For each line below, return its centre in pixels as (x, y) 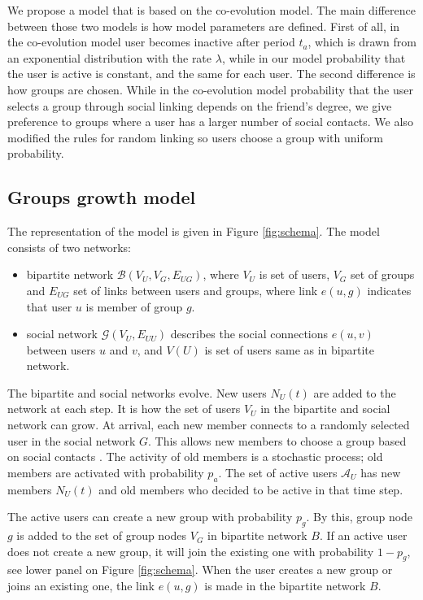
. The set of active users (278, 472)
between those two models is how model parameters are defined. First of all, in (204, 26)
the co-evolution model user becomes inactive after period (151, 42)
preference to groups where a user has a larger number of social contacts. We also (210, 122)
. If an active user (363, 535)
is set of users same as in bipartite (289, 349)
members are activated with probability (106, 472)
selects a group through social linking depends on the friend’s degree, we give (200, 105)
